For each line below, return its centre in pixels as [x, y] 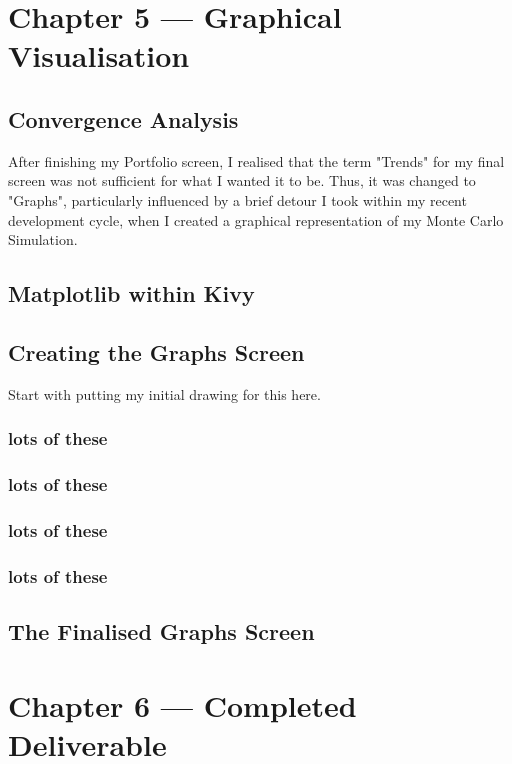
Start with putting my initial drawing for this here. [164, 393]
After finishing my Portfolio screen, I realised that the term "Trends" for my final [256, 160]
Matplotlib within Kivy [131, 293]
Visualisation [99, 55]
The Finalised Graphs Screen [161, 631]
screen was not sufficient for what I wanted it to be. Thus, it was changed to [242, 180]
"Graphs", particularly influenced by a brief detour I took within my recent [237, 199]
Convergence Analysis [123, 118]
